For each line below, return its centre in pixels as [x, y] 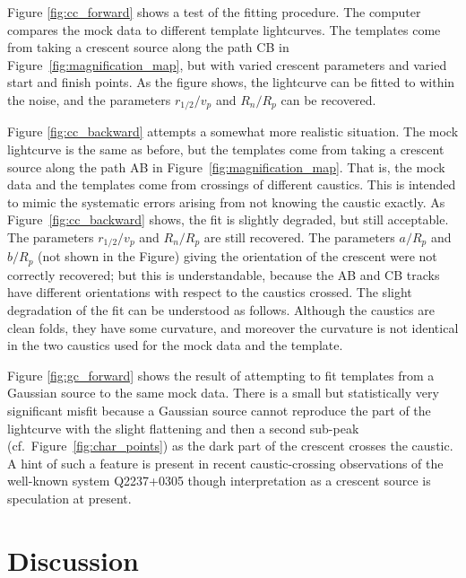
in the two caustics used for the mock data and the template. [175, 345]
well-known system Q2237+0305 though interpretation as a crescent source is [219, 481]
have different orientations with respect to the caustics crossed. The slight [210, 292]
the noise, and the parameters [89, 99]
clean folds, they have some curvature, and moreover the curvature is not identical [233, 327]
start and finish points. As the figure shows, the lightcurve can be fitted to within [231, 82]
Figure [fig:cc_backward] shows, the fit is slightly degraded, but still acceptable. [228, 219]
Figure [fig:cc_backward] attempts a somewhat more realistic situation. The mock [233, 131]
